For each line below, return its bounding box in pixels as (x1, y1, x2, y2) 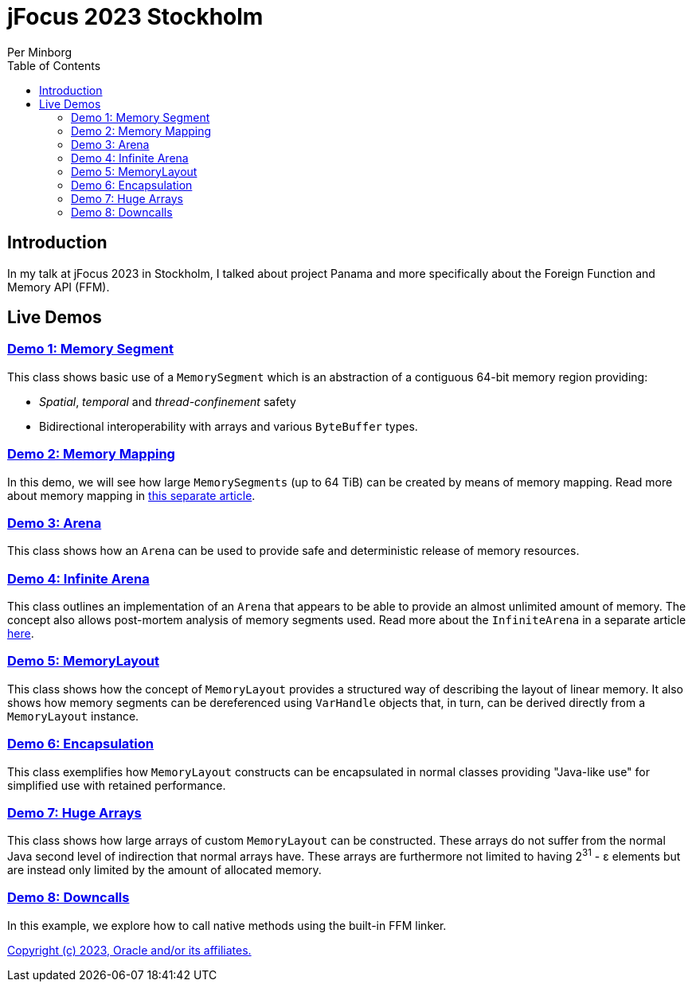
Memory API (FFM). (7, 279, 110, 294)
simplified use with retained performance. (7, 778, 226, 792)
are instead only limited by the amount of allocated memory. (7, 862, 322, 877)
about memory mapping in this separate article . (7, 488, 256, 502)
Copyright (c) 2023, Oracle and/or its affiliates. (7, 943, 252, 957)
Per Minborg (7, 45, 72, 59)
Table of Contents (7, 58, 101, 72)
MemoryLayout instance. (7, 709, 139, 723)
